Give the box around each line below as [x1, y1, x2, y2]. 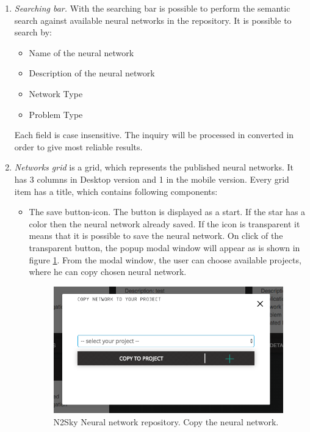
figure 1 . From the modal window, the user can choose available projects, [29, 253, 301, 266]
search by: [14, 26, 52, 38]
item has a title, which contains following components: [14, 185, 218, 197]
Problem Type [29, 108, 83, 120]
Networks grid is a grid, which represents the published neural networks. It [14, 161, 294, 174]
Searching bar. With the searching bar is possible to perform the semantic [14, 2, 290, 14]
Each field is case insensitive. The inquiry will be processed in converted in [14, 128, 294, 141]
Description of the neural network [29, 67, 155, 79]
